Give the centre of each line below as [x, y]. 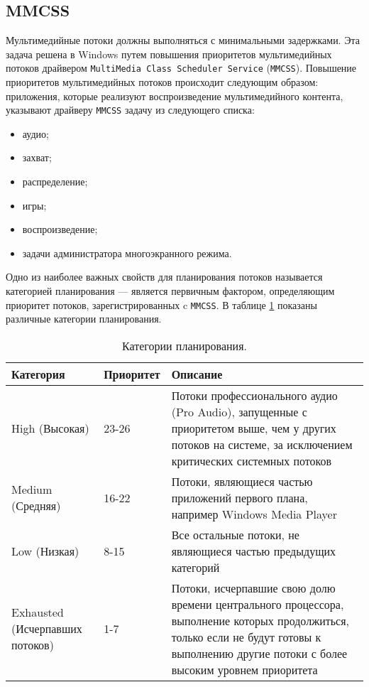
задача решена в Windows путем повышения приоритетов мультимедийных [169, 54]
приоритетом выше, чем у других [254, 428]
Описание [197, 374]
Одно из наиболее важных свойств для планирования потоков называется [164, 277]
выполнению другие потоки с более [259, 653]
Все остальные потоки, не [235, 534]
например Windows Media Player [254, 514]
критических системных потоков [252, 460]
